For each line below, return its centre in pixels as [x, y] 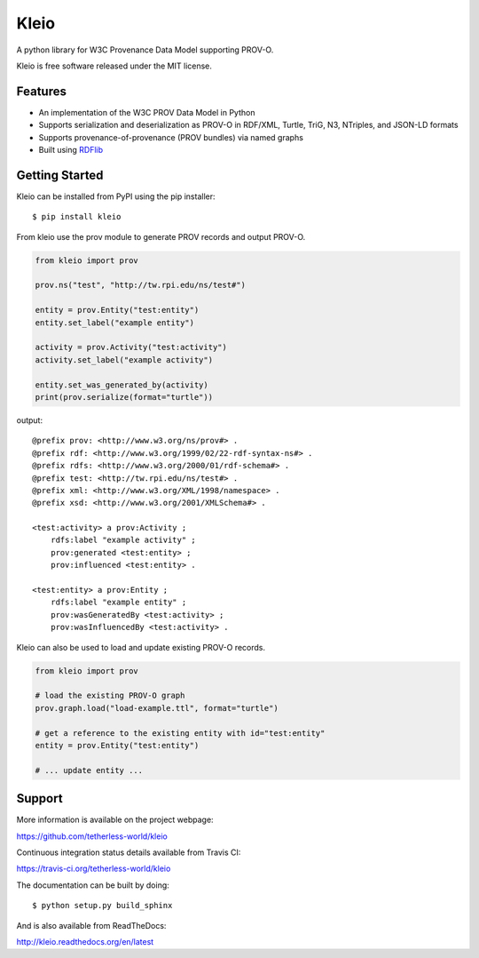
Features [41, 91]
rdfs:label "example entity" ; [118, 603]
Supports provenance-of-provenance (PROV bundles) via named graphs [171, 137]
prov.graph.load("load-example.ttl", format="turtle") [157, 708]
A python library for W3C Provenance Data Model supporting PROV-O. [145, 50]
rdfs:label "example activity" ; [123, 540]
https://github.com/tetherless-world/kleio [92, 836]
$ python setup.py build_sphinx [102, 906]
